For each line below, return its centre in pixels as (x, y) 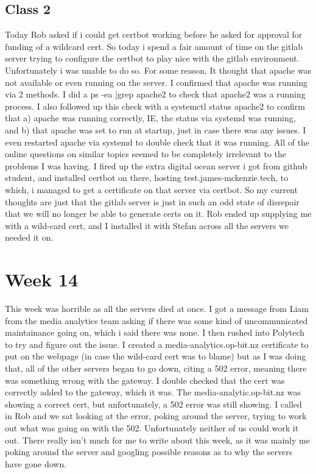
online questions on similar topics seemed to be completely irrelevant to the (146, 154)
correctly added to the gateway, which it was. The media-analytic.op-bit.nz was (153, 392)
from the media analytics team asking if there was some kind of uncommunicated (156, 320)
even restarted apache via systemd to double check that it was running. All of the (157, 142)
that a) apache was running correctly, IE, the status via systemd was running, (150, 118)
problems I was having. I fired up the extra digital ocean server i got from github (156, 165)
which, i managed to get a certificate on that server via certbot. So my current (151, 189)
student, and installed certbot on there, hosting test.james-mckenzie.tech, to (147, 178)
